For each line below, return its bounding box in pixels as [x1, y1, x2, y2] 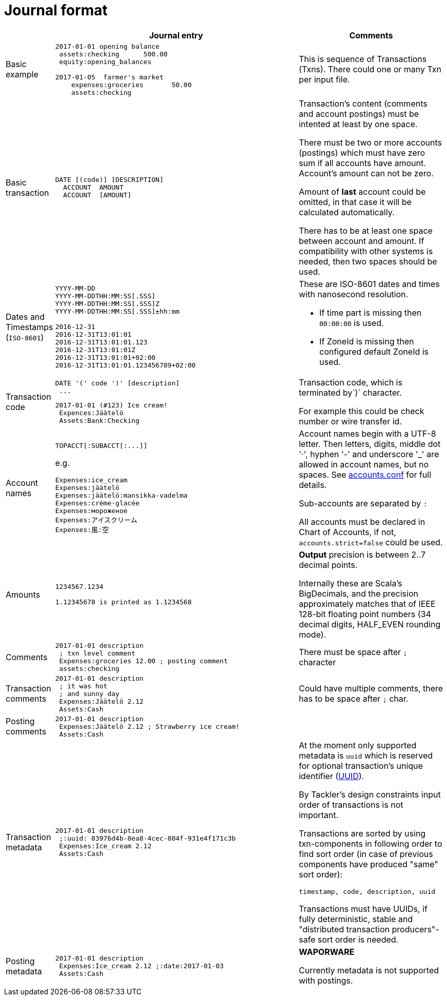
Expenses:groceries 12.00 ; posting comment [59, 657, 228, 665]
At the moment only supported [298, 740, 417, 750]
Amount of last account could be [298, 186, 426, 197]
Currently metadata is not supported [298, 965, 439, 975]
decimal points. [298, 559, 358, 570]
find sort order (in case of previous [298, 848, 433, 859]
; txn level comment [59, 649, 136, 657]
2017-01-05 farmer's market [55, 73, 164, 81]
